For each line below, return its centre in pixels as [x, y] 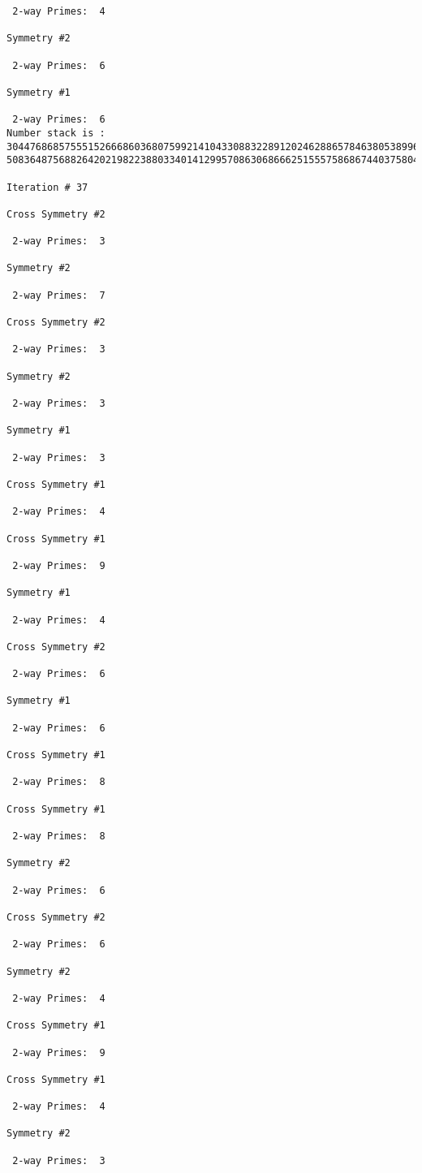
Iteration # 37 [47, 187]
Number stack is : [56, 133]
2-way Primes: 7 [59, 295]
